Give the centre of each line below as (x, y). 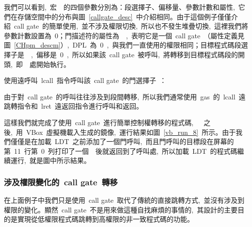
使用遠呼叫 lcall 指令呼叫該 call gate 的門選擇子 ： (85, 80)
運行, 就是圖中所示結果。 (50, 160)
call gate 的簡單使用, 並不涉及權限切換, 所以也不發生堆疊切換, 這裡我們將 (131, 26)
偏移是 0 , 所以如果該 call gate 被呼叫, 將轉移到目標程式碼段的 (137, 54)
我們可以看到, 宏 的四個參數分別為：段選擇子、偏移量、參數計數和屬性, (119, 7)
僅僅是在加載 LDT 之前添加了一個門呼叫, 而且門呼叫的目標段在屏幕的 (122, 141)
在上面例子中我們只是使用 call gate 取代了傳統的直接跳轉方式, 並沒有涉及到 (124, 200)
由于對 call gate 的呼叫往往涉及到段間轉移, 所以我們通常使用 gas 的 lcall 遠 (125, 96)
